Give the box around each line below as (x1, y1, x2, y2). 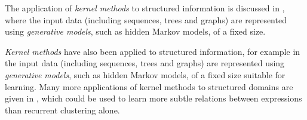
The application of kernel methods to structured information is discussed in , (5, 2, 285, 14)
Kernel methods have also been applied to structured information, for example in (5, 45, 300, 57)
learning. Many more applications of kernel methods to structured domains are (5, 80, 293, 93)
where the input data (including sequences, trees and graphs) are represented (5, 13, 287, 26)
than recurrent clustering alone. (5, 103, 120, 116)
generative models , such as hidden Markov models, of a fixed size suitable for (5, 68, 285, 81)
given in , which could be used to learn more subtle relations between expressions (5, 92, 302, 104)
